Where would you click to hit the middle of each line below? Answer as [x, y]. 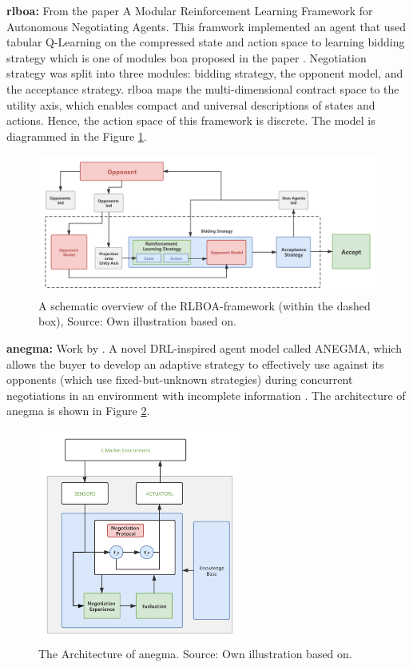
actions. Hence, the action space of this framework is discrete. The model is [191, 120]
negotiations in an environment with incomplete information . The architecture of [206, 395]
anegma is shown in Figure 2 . [78, 411]
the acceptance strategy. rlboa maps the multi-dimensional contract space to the [203, 88]
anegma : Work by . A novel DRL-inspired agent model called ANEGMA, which [204, 348]
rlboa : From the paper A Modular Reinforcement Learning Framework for [190, 10]
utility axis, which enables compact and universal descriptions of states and [191, 104]
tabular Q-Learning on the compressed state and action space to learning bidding [206, 42]
